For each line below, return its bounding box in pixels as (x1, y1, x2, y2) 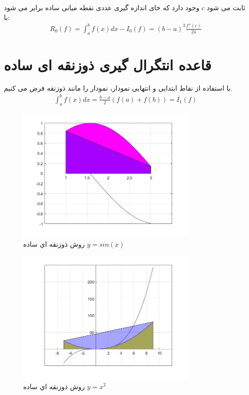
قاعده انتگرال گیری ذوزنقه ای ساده (4, 54, 212, 74)
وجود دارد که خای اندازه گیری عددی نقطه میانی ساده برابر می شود (4, 2, 200, 12)
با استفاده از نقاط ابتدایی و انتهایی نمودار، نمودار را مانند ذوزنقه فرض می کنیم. (4, 82, 233, 93)
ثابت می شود (206, 2, 246, 12)
